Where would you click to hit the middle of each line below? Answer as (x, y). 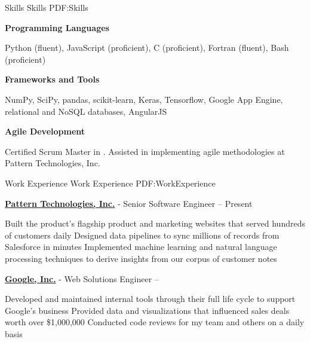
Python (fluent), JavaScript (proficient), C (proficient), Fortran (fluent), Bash (147, 48)
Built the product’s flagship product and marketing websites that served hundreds (155, 223)
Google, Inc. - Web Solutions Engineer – (82, 278)
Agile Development (45, 131)
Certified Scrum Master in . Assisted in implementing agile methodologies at (145, 151)
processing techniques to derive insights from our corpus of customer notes (141, 258)
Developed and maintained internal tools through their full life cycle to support (150, 299)
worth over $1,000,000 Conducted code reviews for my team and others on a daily (155, 322)
